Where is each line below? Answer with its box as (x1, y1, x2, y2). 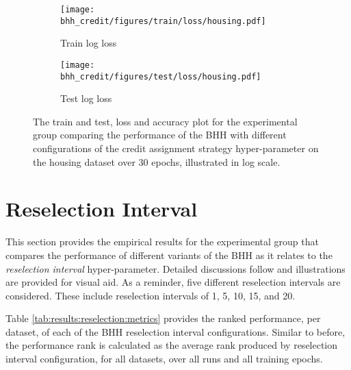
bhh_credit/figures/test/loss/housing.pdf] (60, 71, 261, 82)
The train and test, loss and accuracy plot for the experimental (33, 114, 298, 128)
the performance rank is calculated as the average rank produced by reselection (5, 338, 338, 352)
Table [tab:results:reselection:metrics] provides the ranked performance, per (5, 311, 321, 325)
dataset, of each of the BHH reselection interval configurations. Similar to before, (5, 324, 346, 338)
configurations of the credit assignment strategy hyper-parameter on (33, 141, 319, 155)
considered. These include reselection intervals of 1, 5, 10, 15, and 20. (5, 288, 296, 302)
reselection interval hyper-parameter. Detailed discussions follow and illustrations (5, 261, 346, 275)
